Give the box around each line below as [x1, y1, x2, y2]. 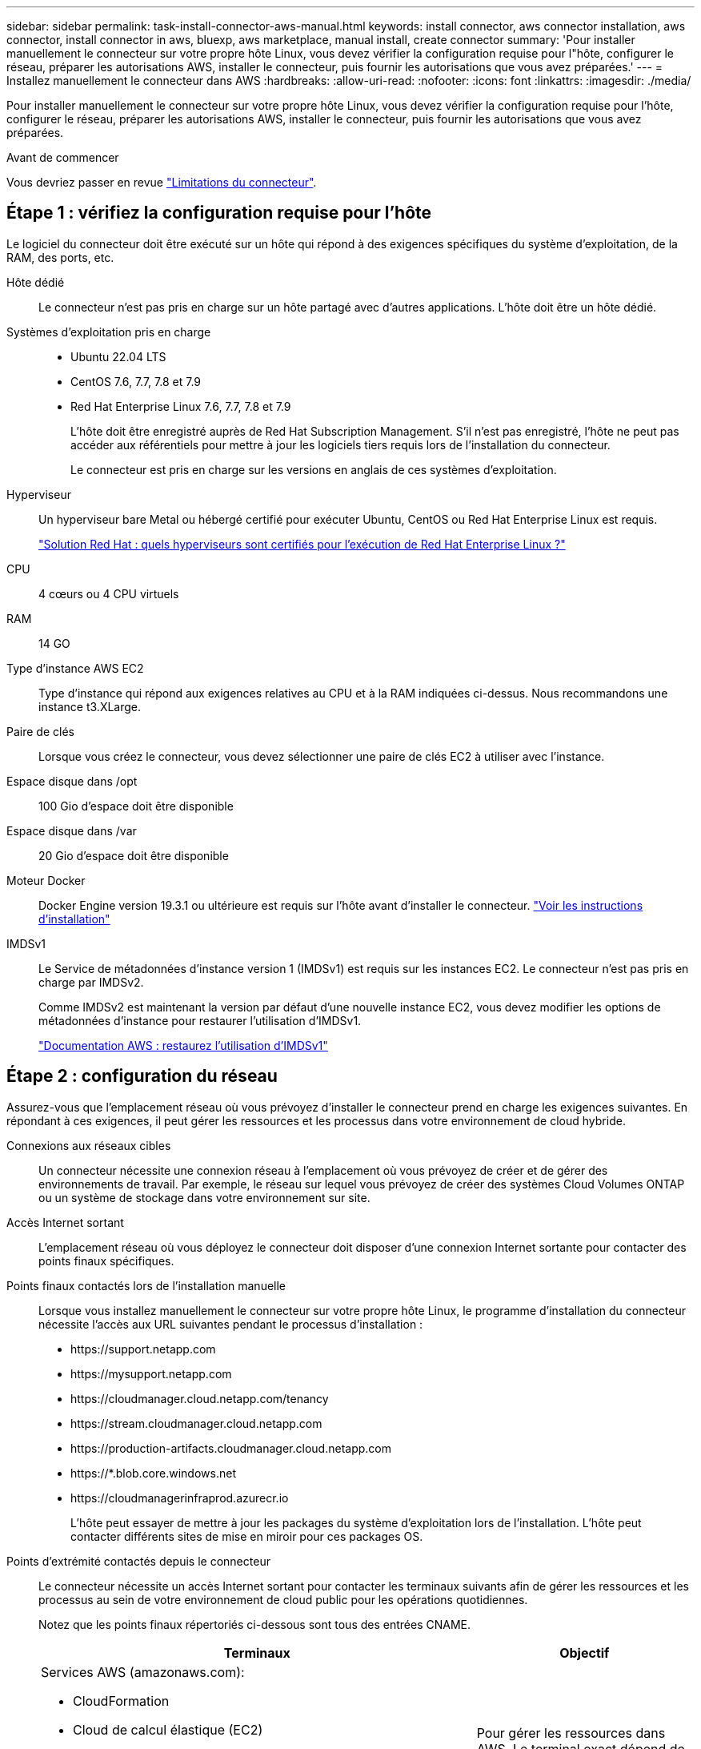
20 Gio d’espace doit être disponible [38, 848, 229, 862]
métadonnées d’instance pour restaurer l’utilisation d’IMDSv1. [38, 1013, 362, 1027]
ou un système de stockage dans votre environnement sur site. [38, 1190, 371, 1204]
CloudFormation [73, 1692, 170, 1709]
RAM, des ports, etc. [6, 250, 114, 264]
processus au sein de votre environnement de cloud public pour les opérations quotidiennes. [38, 1592, 528, 1606]
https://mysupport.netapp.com [70, 1366, 232, 1381]
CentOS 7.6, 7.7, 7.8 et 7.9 [70, 374, 202, 388]
